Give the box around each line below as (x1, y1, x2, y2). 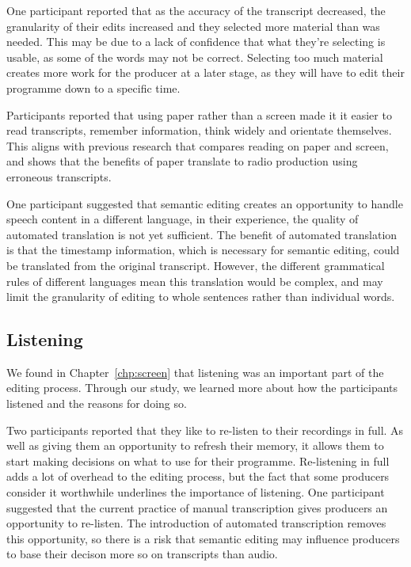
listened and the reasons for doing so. (6, 395, 187, 412)
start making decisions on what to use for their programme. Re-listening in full (6, 452, 390, 469)
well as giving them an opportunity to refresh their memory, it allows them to (6, 437, 384, 454)
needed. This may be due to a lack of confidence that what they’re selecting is (6, 33, 386, 50)
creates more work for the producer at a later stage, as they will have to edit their (6, 64, 405, 81)
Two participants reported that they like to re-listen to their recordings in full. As (6, 421, 404, 438)
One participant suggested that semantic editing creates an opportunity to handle (6, 195, 403, 211)
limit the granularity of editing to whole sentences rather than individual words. (6, 288, 395, 305)
